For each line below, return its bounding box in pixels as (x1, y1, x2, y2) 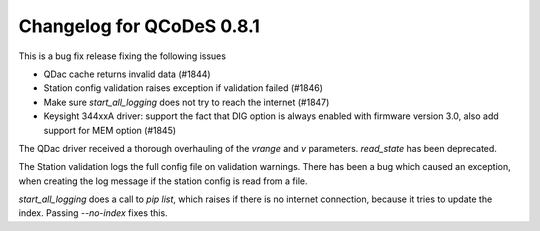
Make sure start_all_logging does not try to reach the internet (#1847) (43, 96, 330, 108)
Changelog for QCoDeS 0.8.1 (18, 15, 260, 37)
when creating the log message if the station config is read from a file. (18, 175, 308, 187)
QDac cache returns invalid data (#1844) (43, 68, 211, 80)
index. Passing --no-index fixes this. (18, 207, 169, 219)
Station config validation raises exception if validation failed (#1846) (43, 82, 324, 94)
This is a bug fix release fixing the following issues (18, 50, 227, 62)
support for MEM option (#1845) (43, 124, 177, 136)
